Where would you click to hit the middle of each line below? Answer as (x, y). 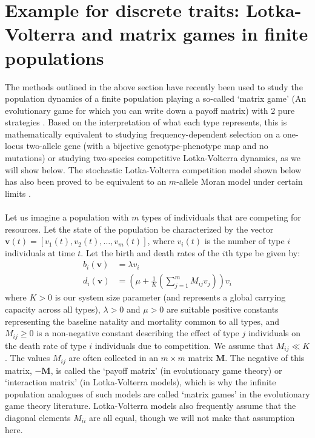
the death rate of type (46, 345)
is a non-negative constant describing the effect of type (138, 333)
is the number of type (244, 241)
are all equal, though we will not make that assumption (192, 417)
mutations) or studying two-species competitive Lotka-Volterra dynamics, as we (153, 158)
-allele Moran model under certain (240, 181)
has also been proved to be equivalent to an (86, 181)
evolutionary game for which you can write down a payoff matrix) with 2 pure (150, 110)
